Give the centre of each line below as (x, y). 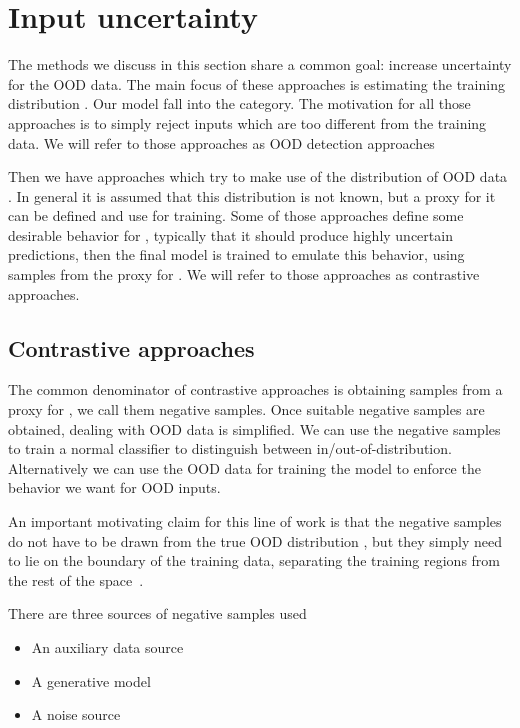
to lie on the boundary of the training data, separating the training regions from (254, 560)
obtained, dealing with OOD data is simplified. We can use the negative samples (254, 428)
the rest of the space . (76, 579)
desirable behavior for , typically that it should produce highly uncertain (230, 234)
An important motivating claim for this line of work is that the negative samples (255, 521)
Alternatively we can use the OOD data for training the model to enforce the (244, 467)
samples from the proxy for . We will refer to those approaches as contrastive (244, 274)
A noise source (76, 714)
